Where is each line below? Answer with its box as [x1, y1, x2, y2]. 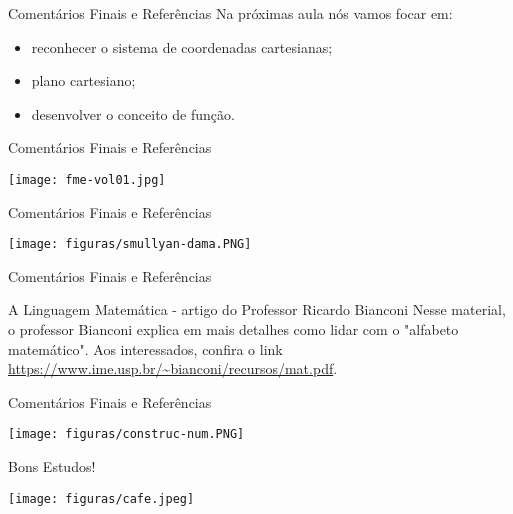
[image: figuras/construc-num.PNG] [8, 427, 245, 442]
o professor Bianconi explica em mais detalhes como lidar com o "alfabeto [8, 319, 459, 340]
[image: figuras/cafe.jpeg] [8, 491, 195, 506]
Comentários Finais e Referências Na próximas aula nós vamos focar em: [8, 3, 453, 23]
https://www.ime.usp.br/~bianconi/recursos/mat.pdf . [8, 358, 338, 379]
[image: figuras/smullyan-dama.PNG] [8, 237, 252, 252]
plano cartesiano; [31, 70, 136, 91]
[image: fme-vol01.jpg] [8, 172, 166, 187]
